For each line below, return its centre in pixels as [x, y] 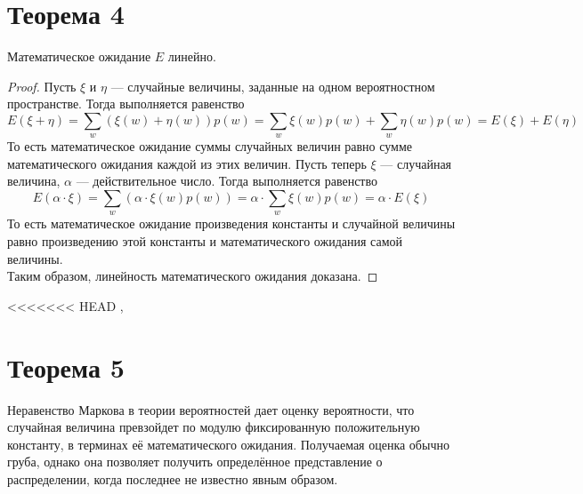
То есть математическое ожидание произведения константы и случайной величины [231, 223]
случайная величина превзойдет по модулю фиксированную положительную [214, 427]
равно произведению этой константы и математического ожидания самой [205, 241]
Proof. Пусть [42, 86]
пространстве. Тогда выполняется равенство [126, 104]
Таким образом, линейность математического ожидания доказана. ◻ [193, 276]
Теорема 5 [66, 367]
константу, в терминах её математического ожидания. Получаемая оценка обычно [228, 444]
